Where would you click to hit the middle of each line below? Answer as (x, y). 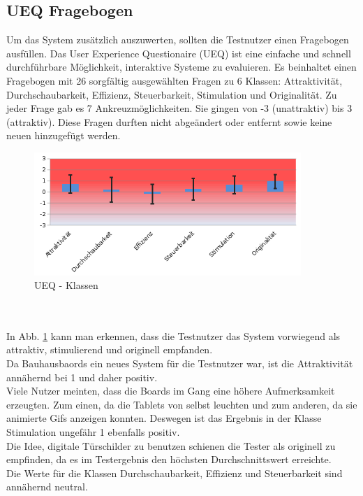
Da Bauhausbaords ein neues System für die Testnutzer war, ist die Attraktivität (180, 363)
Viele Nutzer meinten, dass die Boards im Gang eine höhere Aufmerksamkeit (171, 391)
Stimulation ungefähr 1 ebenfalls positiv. (93, 432)
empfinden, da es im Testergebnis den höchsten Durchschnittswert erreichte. (169, 459)
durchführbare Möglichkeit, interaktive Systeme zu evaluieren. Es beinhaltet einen (181, 67)
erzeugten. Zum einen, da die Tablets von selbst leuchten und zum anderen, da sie (182, 404)
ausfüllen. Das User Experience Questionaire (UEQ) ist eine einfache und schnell (179, 53)
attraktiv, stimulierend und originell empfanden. (110, 349)
